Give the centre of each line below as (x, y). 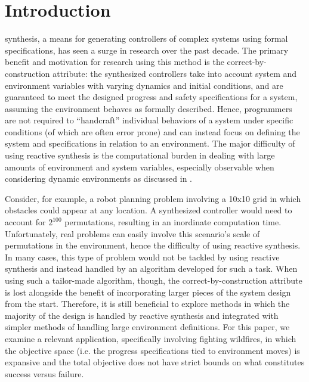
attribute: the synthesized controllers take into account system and (175, 73)
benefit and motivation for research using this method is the (115, 62)
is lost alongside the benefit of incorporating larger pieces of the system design (148, 292)
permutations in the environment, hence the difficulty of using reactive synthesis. (153, 245)
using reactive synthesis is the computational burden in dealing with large (140, 155)
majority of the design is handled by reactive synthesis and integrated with (142, 315)
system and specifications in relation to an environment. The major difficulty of (150, 143)
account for (25, 222)
